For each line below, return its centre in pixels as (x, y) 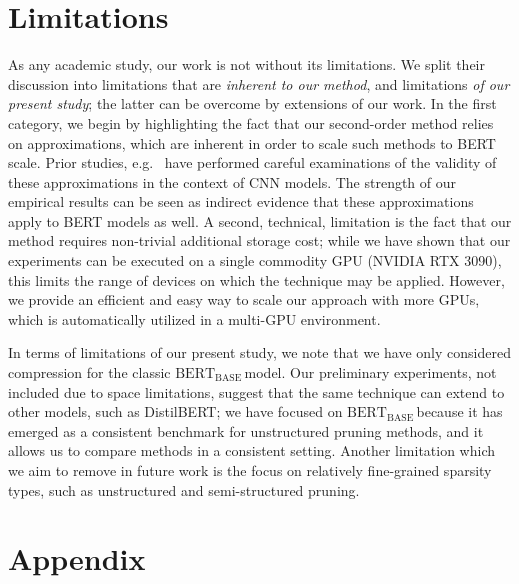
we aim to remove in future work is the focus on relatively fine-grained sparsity (250, 470)
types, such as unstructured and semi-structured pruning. (184, 489)
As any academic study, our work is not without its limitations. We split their (246, 64)
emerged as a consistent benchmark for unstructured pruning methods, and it (246, 430)
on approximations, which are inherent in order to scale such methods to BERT (252, 142)
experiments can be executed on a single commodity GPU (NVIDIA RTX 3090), (255, 260)
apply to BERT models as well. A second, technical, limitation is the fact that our (260, 220)
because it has (459, 411)
